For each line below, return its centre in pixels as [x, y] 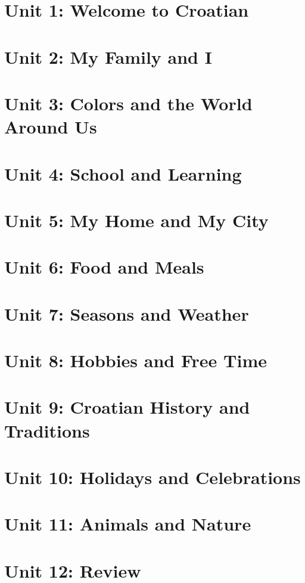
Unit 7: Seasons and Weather [127, 313]
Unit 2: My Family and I [108, 56]
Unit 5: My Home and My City [136, 220]
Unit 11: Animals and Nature [128, 524]
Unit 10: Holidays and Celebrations [152, 477]
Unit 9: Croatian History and [127, 407]
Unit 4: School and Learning [123, 173]
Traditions [47, 430]
